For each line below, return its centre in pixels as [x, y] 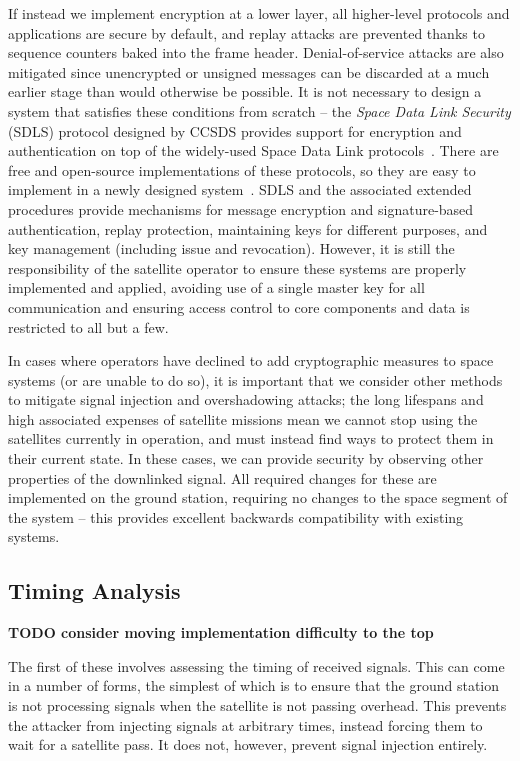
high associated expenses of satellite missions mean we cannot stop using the [243, 418]
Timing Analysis [94, 590]
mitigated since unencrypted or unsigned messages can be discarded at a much [249, 71]
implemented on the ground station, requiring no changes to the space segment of [258, 497]
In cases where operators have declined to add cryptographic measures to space [251, 360]
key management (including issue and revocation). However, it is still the [231, 248]
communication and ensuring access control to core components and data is [239, 306]
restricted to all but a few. [88, 326]
